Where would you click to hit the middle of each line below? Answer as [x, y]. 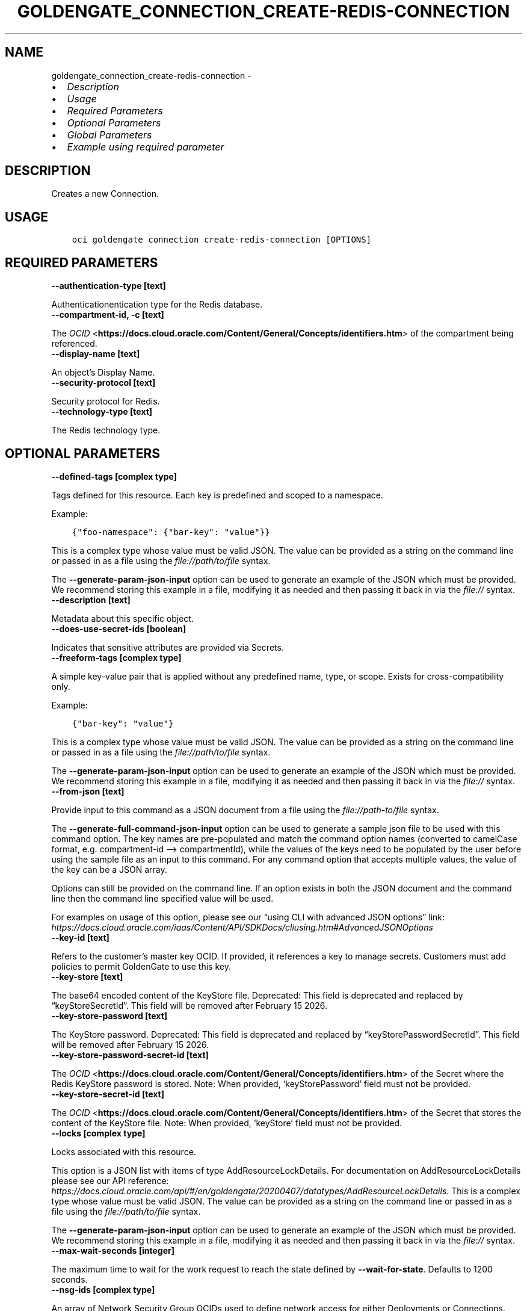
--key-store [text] [87, 976]
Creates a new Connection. [105, 194]
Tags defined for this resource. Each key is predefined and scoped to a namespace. [217, 495]
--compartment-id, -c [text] [108, 315]
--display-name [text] [96, 354]
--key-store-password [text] [109, 1015]
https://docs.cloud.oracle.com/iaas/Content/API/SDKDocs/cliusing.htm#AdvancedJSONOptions [242, 927]
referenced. [74, 344]
